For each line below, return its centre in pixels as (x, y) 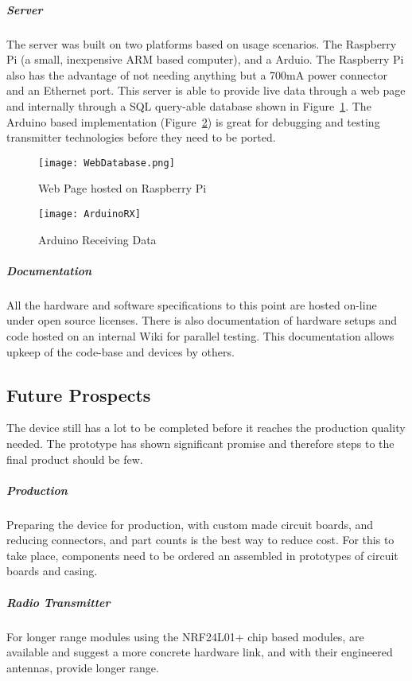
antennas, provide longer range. (83, 667)
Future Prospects (79, 394)
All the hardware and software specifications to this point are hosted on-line (192, 304)
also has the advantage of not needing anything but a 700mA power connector (197, 74)
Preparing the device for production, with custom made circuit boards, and (190, 524)
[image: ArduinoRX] (89, 214)
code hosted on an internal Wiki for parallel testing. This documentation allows (200, 335)
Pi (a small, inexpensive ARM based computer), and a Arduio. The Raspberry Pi (205, 59)
